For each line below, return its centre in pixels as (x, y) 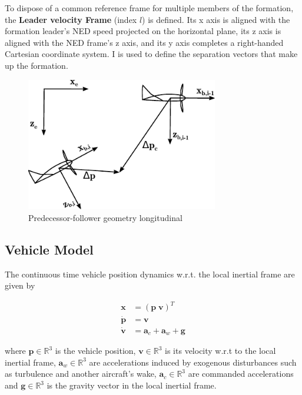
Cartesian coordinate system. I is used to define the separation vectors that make (151, 54)
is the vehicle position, (95, 351)
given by (20, 285)
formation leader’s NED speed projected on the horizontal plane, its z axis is (143, 31)
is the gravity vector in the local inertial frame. (132, 385)
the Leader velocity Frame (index (71, 19)
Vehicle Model (49, 249)
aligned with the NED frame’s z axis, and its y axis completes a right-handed (144, 42)
